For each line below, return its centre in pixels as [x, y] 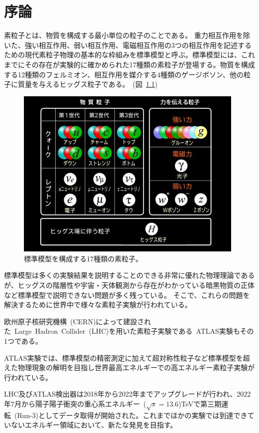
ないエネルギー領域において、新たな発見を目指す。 [94, 425]
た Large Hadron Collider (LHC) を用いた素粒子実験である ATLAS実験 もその [129, 331]
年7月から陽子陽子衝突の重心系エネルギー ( [75, 403]
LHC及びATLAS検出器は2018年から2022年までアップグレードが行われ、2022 [128, 394]
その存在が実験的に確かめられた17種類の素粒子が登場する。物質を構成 [140, 64]
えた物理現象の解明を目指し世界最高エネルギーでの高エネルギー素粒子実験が [129, 367]
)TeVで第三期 [200, 403]
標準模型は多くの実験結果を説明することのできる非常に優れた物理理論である [129, 275]
